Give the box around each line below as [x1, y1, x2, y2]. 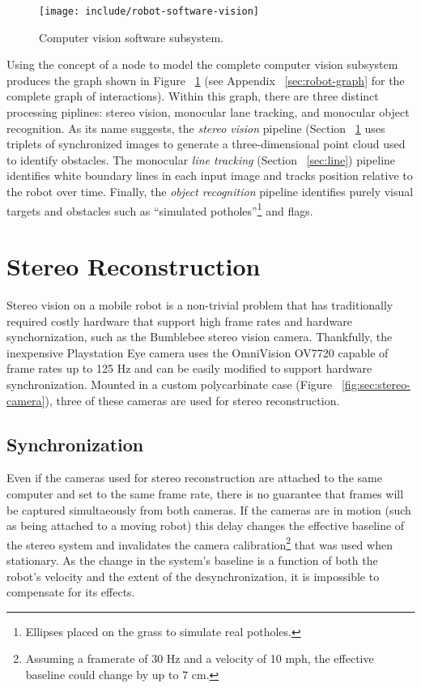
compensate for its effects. [6, 583, 135, 600]
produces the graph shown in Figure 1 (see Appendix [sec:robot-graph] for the [6, 71, 405, 88]
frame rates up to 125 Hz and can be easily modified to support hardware [6, 360, 372, 377]
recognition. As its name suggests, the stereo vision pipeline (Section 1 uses [6, 119, 385, 136]
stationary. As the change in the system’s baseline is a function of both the [6, 551, 378, 568]
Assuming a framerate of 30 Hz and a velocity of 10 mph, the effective [25, 650, 374, 667]
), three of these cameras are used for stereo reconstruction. [45, 391, 340, 408]
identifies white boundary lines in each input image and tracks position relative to [6, 167, 413, 184]
